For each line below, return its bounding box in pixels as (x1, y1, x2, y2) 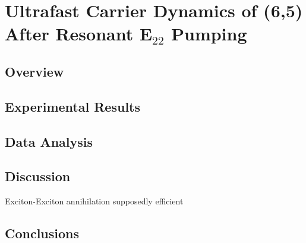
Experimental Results (5, 97, 140, 115)
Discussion (5, 167, 71, 185)
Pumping (171, 21, 247, 46)
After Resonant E (5, 21, 153, 46)
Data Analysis (5, 132, 93, 150)
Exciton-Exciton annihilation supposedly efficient (5, 195, 184, 207)
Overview (5, 62, 64, 80)
